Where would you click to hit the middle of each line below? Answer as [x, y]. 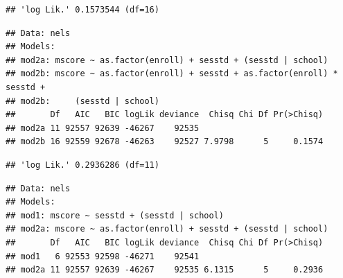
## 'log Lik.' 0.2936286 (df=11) [82, 165]
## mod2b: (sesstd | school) [82, 101]
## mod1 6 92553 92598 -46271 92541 [103, 256]
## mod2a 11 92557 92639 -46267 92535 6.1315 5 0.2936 [165, 270]
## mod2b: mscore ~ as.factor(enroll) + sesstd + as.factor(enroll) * [172, 74]
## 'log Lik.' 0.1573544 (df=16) [82, 10]
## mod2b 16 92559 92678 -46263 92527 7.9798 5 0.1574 [165, 142]
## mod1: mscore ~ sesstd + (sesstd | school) [115, 215]
